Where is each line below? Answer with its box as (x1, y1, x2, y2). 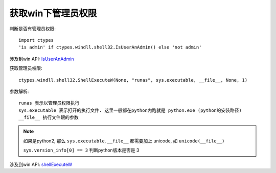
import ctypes (18, 37, 54, 43)
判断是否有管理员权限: (9, 26, 56, 32)
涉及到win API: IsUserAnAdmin (9, 56, 74, 62)
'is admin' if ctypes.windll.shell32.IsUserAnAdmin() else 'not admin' (18, 44, 202, 51)
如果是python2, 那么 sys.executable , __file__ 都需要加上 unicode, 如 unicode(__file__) (23, 138, 225, 144)
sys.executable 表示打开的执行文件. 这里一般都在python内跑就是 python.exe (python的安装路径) (18, 107, 242, 113)
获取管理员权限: (9, 65, 43, 71)
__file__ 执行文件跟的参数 (18, 115, 79, 120)
